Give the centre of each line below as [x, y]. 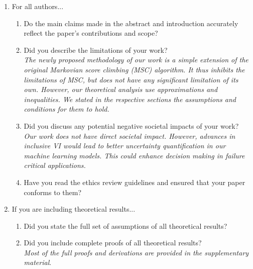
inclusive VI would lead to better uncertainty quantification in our [125, 146]
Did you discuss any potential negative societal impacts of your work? [131, 125]
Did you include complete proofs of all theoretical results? [113, 243]
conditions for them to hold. [67, 109]
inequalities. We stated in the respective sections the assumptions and [130, 99]
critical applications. [55, 165]
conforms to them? [53, 192]
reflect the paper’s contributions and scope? [91, 33]
